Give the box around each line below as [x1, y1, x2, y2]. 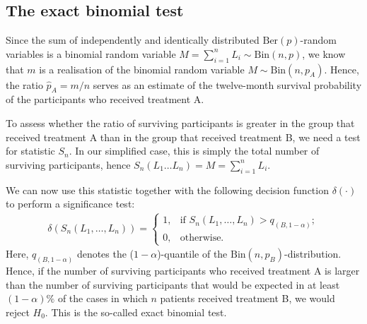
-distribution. [284, 246, 342, 261]
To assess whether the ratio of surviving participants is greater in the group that [6, 115, 355, 130]
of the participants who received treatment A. [6, 92, 204, 107]
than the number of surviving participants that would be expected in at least [6, 277, 340, 292]
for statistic [6, 143, 55, 158]
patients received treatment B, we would [160, 291, 335, 306]
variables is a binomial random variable [6, 46, 176, 61]
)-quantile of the [157, 246, 228, 261]
